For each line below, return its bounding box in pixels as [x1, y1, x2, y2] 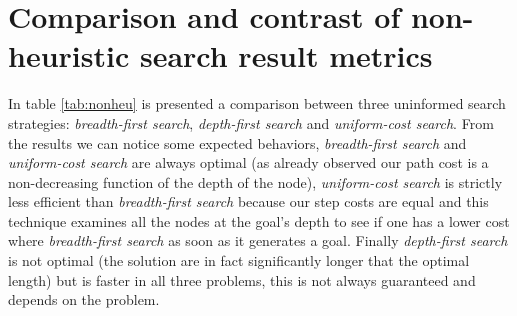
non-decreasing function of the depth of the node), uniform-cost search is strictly [8, 171, 503, 192]
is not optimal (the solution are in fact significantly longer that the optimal [8, 250, 470, 271]
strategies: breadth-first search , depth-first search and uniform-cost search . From [8, 112, 494, 133]
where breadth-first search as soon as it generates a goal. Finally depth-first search [8, 230, 508, 251]
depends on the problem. [8, 289, 160, 310]
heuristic [8, 35, 130, 76]
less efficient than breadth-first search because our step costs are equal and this [8, 191, 489, 212]
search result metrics [139, 35, 433, 76]
